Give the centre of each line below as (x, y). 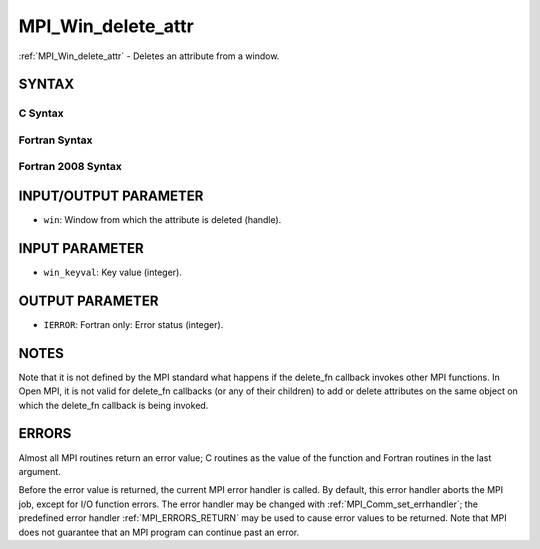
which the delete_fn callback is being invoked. (113, 405)
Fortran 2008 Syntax (70, 167)
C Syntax (41, 113)
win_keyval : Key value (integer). (112, 272)
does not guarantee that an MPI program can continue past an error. (159, 532)
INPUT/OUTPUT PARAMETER (111, 196)
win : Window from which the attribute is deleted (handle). (162, 220)
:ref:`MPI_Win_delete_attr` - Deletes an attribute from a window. (149, 56)
